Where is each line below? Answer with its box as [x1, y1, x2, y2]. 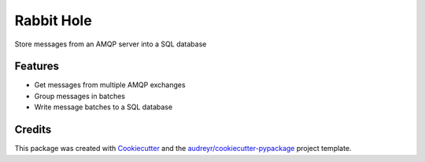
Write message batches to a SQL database [34, 102, 173, 112]
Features [14, 60, 59, 73]
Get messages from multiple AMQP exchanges [34, 80, 186, 90]
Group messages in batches [34, 91, 126, 101]
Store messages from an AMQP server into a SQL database [14, 39, 207, 49]
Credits [14, 123, 52, 137]
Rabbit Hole [14, 12, 92, 29]
